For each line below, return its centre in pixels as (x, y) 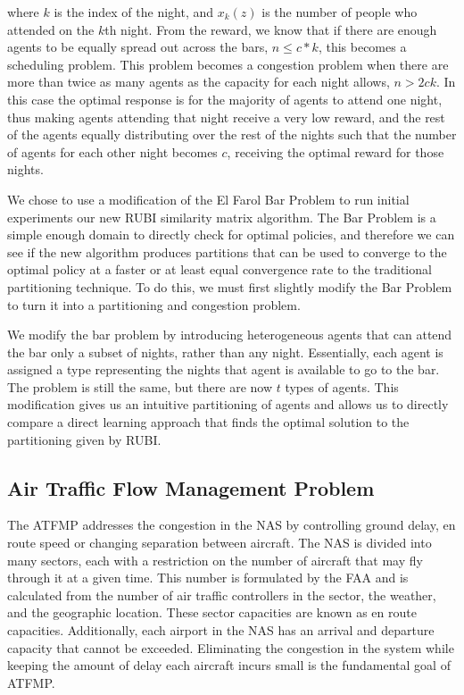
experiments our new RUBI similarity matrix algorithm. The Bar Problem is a (222, 217)
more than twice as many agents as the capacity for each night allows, (199, 82)
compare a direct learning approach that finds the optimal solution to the (208, 422)
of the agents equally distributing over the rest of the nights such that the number (232, 134)
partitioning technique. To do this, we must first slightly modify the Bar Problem (230, 286)
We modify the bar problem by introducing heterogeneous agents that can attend (230, 335)
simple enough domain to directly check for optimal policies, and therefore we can (231, 234)
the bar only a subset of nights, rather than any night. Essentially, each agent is (225, 352)
